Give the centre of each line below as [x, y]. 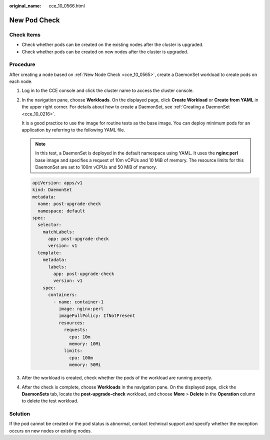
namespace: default [61, 211]
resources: [72, 323]
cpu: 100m [81, 358]
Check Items [25, 34]
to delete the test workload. [50, 401]
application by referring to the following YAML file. [73, 130]
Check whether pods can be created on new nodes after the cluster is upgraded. [105, 51]
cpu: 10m [80, 337]
